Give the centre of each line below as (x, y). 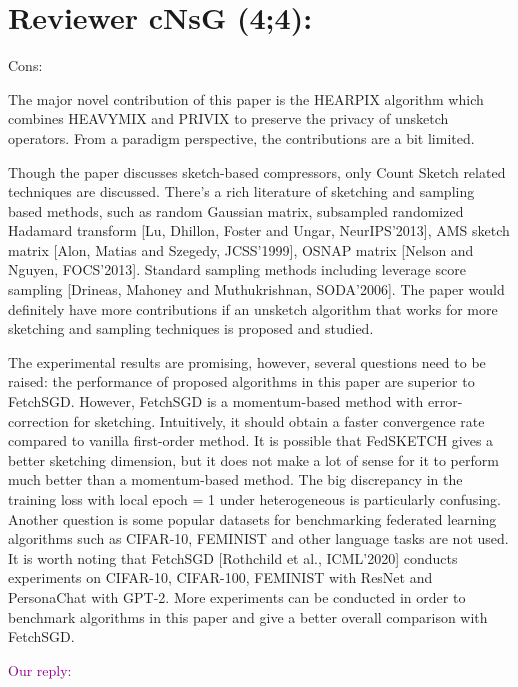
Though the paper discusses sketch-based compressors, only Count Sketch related (257, 171)
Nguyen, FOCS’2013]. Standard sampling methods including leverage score (237, 269)
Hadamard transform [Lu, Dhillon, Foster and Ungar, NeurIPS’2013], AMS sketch (259, 230)
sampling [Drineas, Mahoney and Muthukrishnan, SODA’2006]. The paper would (256, 289)
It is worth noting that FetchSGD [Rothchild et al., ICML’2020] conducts (233, 557)
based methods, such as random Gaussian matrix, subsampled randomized (236, 210)
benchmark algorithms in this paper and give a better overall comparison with (248, 616)
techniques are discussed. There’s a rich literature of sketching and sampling (241, 191)
